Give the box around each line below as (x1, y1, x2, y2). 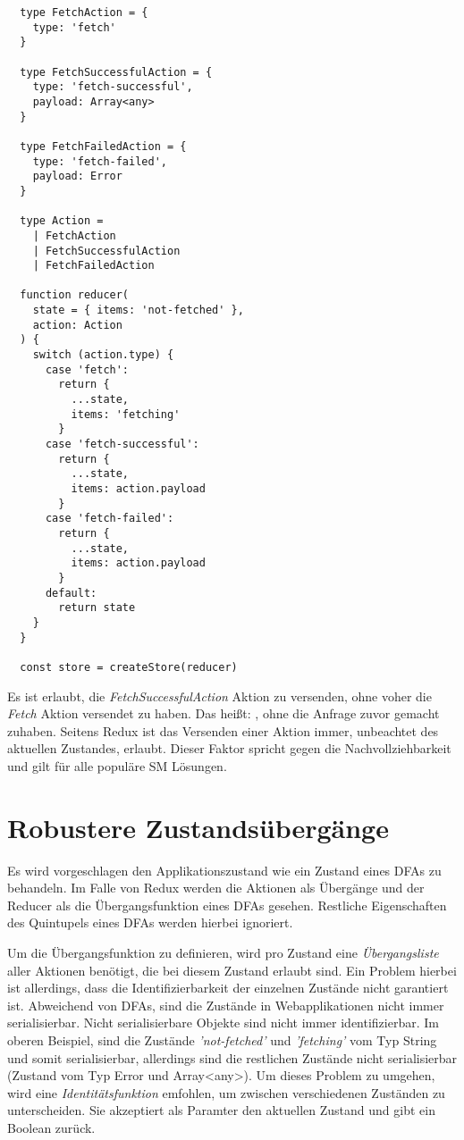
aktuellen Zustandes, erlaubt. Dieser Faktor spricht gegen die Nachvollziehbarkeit (7, 739, 451, 758)
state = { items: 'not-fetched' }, (32, 304, 244, 317)
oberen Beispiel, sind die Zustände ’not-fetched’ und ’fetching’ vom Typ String (7, 1030, 437, 1049)
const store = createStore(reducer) (20, 660, 238, 674)
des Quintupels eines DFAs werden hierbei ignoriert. (7, 913, 293, 932)
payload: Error (32, 170, 122, 183)
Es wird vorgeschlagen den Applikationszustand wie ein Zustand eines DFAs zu (7, 860, 442, 879)
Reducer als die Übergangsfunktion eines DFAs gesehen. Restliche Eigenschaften (7, 895, 447, 914)
